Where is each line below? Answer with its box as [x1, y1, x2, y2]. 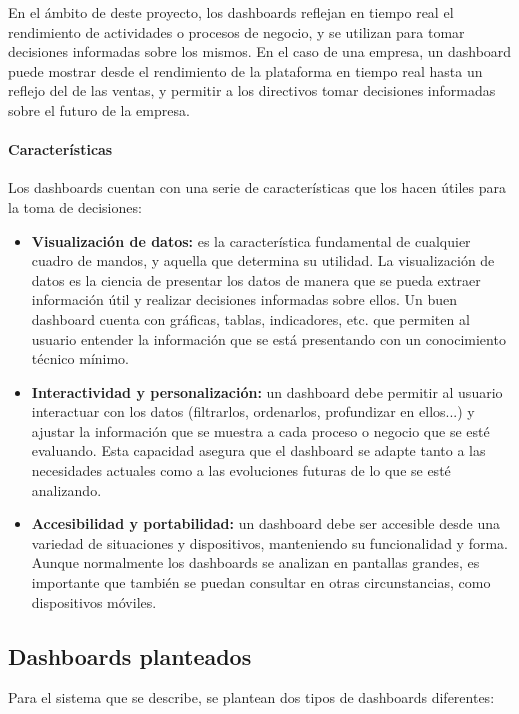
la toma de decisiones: [8, 196, 142, 217]
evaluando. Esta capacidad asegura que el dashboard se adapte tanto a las [31, 440, 486, 461]
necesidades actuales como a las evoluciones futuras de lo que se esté [31, 460, 451, 481]
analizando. [31, 479, 102, 500]
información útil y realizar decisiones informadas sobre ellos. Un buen [31, 289, 458, 310]
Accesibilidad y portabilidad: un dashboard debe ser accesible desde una [31, 513, 500, 534]
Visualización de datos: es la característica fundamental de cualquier [31, 230, 471, 251]
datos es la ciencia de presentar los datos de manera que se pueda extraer [31, 269, 481, 290]
